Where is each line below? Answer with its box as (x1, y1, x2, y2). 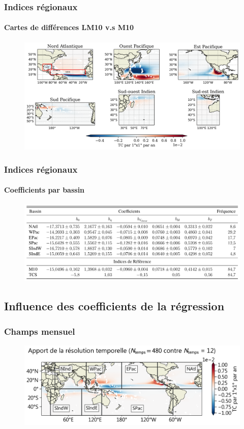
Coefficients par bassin (4, 184, 85, 195)
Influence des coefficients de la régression (4, 298, 225, 314)
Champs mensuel (4, 325, 75, 337)
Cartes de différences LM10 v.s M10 (4, 22, 134, 33)
